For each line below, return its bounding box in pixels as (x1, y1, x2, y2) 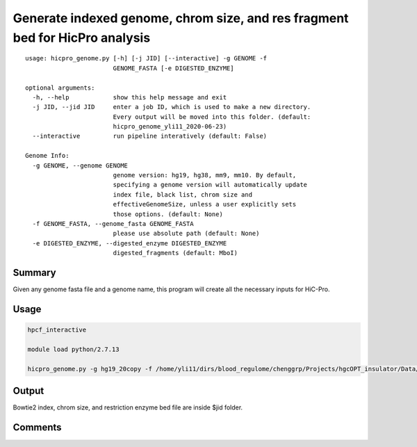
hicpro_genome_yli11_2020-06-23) (113, 122, 227, 131)
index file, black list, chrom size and (113, 190, 253, 198)
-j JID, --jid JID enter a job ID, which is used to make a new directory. (32, 103, 311, 111)
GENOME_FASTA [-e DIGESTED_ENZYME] (113, 64, 234, 72)
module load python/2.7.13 (27, 345, 120, 353)
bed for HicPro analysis (13, 30, 151, 45)
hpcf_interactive (27, 326, 87, 334)
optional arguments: (25, 83, 95, 92)
